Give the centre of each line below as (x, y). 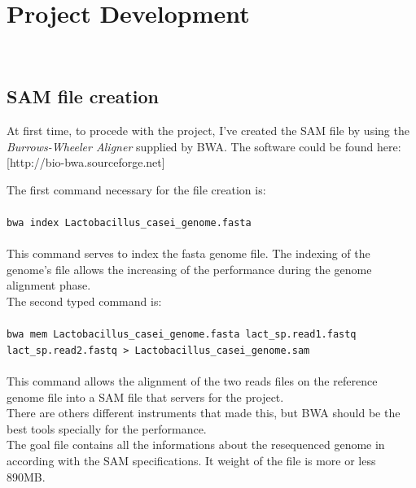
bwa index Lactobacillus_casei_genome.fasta (129, 222)
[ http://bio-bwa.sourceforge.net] (86, 162)
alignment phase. (49, 285)
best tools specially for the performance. (107, 428)
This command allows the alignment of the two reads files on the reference (192, 381)
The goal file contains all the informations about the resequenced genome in (196, 444)
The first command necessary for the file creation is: (136, 189)
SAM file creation (83, 96)
